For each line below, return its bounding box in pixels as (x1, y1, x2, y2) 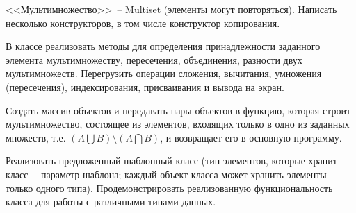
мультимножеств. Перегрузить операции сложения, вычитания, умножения (6, 66, 322, 80)
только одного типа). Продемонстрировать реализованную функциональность (6, 180, 333, 195)
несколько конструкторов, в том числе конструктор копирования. (6, 15, 280, 30)
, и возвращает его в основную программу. (160, 130, 342, 144)
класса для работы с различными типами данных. (6, 194, 216, 209)
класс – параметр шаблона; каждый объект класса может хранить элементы (6, 167, 327, 181)
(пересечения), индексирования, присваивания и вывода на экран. (6, 79, 284, 94)
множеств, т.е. (6, 130, 66, 144)
